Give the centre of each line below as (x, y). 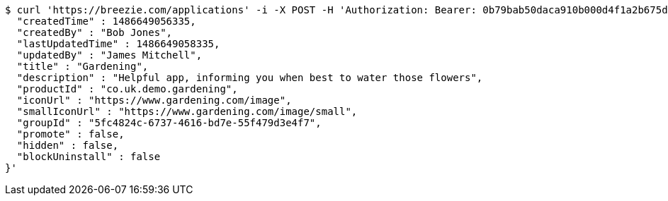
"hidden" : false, (68, 145)
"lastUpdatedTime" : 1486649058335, (118, 44)
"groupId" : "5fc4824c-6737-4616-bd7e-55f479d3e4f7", (169, 123)
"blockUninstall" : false (89, 157)
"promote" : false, (70, 134)
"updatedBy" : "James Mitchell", (109, 55)
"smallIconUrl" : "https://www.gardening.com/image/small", (187, 111)
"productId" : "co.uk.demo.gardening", (127, 89)
